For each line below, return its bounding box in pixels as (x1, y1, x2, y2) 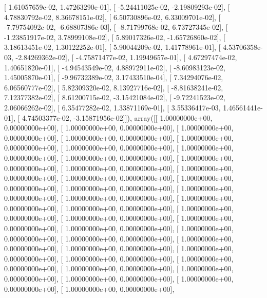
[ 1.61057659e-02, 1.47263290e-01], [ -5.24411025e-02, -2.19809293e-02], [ (4, 2, 230, 12)
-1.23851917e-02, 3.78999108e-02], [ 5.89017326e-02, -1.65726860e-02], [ (4, 31, 225, 42)
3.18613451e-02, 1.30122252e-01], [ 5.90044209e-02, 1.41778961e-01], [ (4, 42, 221, 52)
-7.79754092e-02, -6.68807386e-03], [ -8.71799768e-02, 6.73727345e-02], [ (4, 22, 228, 32)
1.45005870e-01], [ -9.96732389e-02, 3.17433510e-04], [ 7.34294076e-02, (4, 72, 223, 83)
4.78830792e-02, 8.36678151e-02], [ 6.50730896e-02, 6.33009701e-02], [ (4, 11, 221, 22)
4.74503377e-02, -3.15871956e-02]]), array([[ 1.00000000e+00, (22, 112, 213, 123)
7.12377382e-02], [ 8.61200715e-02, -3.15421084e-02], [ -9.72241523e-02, (4, 92, 225, 103)
